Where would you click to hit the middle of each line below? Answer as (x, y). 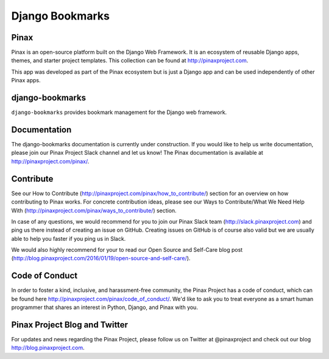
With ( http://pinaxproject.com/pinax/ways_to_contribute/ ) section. (94, 210)
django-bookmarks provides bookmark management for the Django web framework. (119, 112)
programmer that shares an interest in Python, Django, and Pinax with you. (104, 307)
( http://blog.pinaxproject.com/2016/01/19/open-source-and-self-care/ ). (101, 258)
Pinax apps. (26, 80)
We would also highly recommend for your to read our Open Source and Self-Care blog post (127, 250)
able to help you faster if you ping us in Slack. (69, 238)
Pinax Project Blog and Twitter (69, 325)
